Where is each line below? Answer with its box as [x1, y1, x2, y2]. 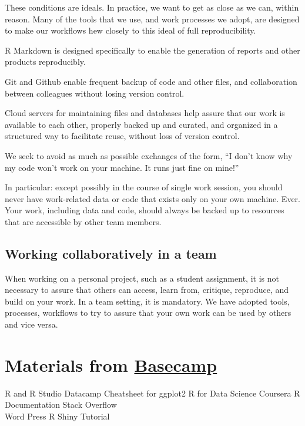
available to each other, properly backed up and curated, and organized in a [5, 118, 278, 130]
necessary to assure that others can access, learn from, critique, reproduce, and [5, 283, 289, 296]
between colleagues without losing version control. [5, 87, 185, 99]
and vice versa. [5, 318, 58, 331]
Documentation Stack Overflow [5, 398, 117, 411]
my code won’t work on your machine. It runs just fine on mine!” [5, 161, 239, 173]
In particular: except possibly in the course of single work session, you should [5, 181, 283, 193]
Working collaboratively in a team [5, 244, 217, 262]
